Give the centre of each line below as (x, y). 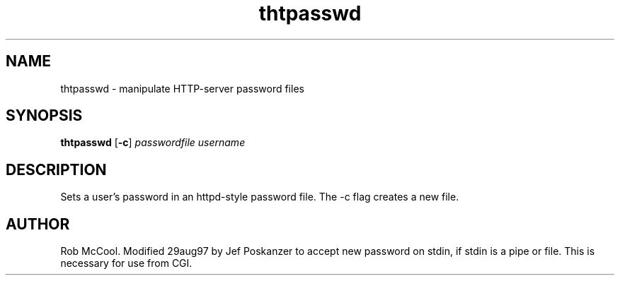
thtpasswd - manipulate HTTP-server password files (182, 88)
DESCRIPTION (56, 169)
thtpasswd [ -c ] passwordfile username (153, 143)
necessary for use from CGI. (126, 263)
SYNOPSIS (44, 116)
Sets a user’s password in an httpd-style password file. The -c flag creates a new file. (260, 197)
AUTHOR (38, 224)
